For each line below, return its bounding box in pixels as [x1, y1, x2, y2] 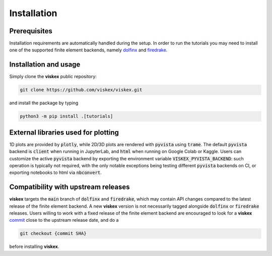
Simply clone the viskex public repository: [9, 74, 97, 80]
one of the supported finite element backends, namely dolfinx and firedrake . [9, 47, 168, 53]
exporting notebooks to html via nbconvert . [9, 169, 102, 176]
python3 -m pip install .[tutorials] [20, 113, 113, 119]
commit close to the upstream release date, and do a [9, 217, 119, 223]
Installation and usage [9, 60, 81, 69]
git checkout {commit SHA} [20, 231, 87, 236]
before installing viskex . [9, 243, 59, 249]
